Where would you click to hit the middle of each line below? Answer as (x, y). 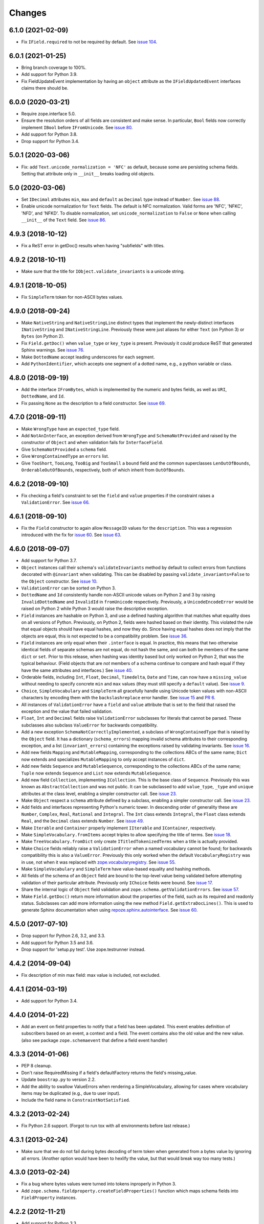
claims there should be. (45, 88)
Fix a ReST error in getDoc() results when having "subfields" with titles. (93, 245)
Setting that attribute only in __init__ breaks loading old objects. (88, 173)
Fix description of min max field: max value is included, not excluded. (91, 975)
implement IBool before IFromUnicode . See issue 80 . (77, 127)
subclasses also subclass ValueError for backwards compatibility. (90, 725)
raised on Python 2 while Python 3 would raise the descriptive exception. (95, 609)
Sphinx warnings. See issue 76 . (53, 350)
